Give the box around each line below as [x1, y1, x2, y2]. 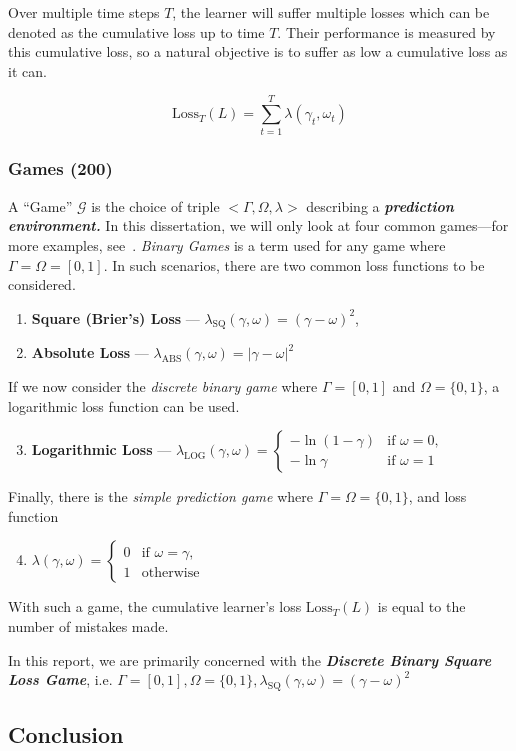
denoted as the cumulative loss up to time [8, 21, 265, 42]
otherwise [141, 565, 200, 580]
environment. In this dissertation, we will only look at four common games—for [8, 215, 509, 236]
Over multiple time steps [8, 2, 160, 22]
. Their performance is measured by [277, 21, 496, 42]
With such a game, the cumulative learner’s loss [8, 596, 302, 617]
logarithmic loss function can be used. [8, 395, 240, 416]
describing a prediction [306, 195, 454, 216]
